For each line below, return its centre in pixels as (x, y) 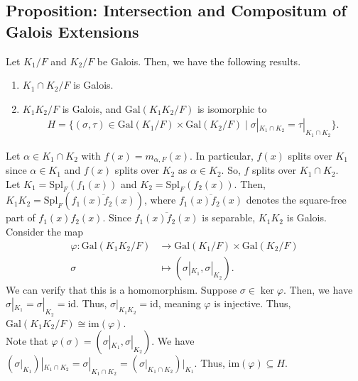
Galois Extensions (72, 31)
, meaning (179, 303)
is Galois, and (92, 108)
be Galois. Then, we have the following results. (199, 61)
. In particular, (221, 155)
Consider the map (45, 232)
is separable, (229, 217)
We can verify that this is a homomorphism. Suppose (121, 289)
